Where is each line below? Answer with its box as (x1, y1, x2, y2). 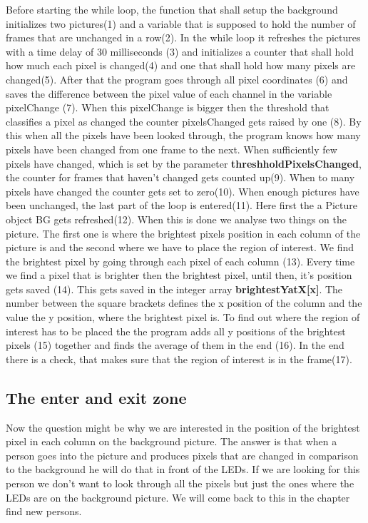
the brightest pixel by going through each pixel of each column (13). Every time (6, 253, 355, 268)
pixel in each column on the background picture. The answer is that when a (6, 434, 337, 449)
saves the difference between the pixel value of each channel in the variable (6, 86, 332, 101)
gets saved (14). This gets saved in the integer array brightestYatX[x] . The (6, 281, 343, 296)
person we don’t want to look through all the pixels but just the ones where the (6, 476, 354, 491)
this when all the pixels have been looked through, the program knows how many (6, 128, 361, 143)
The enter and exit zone (6, 386, 187, 408)
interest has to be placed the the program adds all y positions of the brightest (6, 323, 346, 338)
